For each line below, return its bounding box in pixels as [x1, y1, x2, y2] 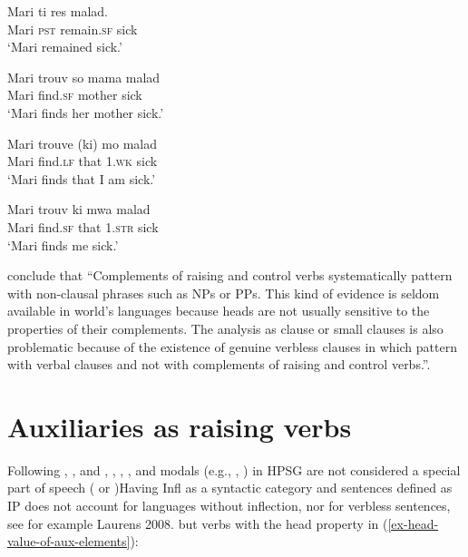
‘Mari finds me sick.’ [7, 235, 119, 254]
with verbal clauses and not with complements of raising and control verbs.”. [7, 355, 431, 374]
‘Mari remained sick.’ [7, 37, 122, 56]
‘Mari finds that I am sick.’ [7, 169, 156, 188]
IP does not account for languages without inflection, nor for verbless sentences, [7, 496, 451, 514]
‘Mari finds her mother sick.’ [7, 103, 164, 122]
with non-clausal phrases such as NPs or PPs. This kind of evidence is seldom [7, 283, 440, 302]
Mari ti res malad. [7, 2, 108, 20]
